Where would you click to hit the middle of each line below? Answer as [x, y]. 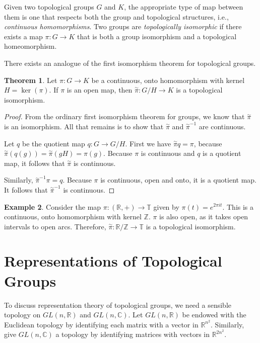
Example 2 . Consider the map [53, 206]
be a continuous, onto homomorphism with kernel [168, 80]
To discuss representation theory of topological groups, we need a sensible [118, 305]
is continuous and [168, 153]
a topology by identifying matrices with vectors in [133, 334]
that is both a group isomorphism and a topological [157, 36]
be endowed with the [214, 315]
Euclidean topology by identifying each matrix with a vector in [101, 324]
